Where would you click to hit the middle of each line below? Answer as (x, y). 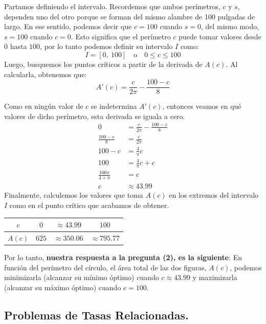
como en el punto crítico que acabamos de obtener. (89, 205)
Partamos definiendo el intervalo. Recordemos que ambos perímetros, (112, 6)
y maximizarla (215, 277)
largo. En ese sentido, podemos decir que (68, 26)
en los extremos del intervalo (214, 195)
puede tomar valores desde (220, 36)
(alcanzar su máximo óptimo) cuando (63, 287)
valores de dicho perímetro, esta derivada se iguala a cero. (95, 116)
